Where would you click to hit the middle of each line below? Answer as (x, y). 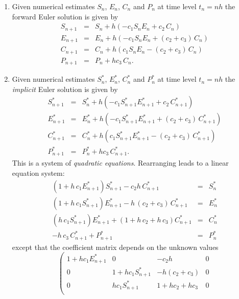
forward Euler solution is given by (65, 16)
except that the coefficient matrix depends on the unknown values (115, 247)
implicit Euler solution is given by (65, 89)
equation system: (38, 172)
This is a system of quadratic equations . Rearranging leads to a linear (120, 163)
